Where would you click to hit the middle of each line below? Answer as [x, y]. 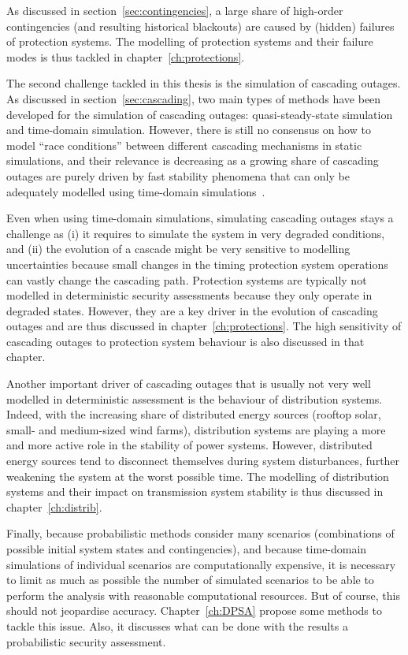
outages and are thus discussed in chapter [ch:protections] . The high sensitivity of [204, 326]
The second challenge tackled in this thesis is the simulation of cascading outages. [204, 83]
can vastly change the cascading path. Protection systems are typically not [187, 279]
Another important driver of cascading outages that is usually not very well [189, 383]
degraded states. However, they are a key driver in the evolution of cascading [192, 310]
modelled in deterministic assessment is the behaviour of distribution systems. [195, 398]
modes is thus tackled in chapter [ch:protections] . [126, 56]
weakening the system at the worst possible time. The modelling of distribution [198, 476]
